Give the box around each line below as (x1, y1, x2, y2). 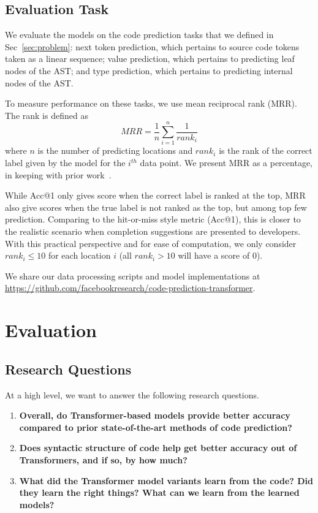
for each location (48, 249, 111, 262)
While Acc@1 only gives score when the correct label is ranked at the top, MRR (5, 189, 306, 202)
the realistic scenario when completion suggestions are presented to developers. (5, 225, 301, 238)
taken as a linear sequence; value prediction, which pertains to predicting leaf (5, 52, 295, 65)
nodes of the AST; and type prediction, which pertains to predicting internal (5, 64, 293, 77)
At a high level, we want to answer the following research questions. (5, 388, 259, 401)
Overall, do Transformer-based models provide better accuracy (19, 409, 290, 422)
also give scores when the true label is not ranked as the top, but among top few (5, 200, 307, 213)
